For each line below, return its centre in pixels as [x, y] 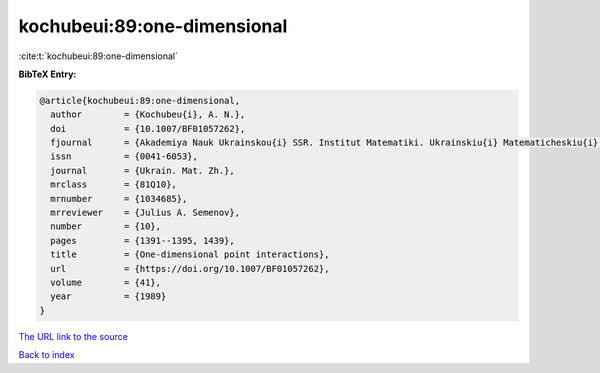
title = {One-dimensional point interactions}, [190, 254]
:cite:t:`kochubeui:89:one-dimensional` [98, 56]
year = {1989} [108, 296]
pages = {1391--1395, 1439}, [142, 240]
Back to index [46, 355]
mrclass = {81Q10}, [113, 184]
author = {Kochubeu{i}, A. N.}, [148, 114]
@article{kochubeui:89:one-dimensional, [139, 100]
